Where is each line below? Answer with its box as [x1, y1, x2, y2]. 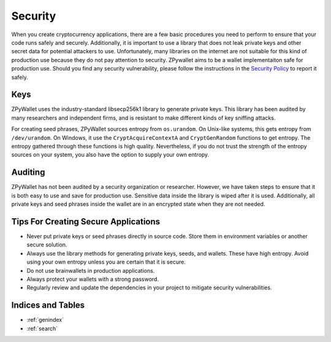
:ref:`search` [26, 325, 58, 332]
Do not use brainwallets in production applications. [26, 267, 155, 274]
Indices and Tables [11, 300, 85, 311]
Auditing [11, 167, 45, 178]
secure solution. [26, 241, 67, 248]
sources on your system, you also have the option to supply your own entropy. [11, 151, 210, 159]
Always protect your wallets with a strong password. [26, 275, 159, 283]
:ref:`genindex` [26, 316, 64, 324]
